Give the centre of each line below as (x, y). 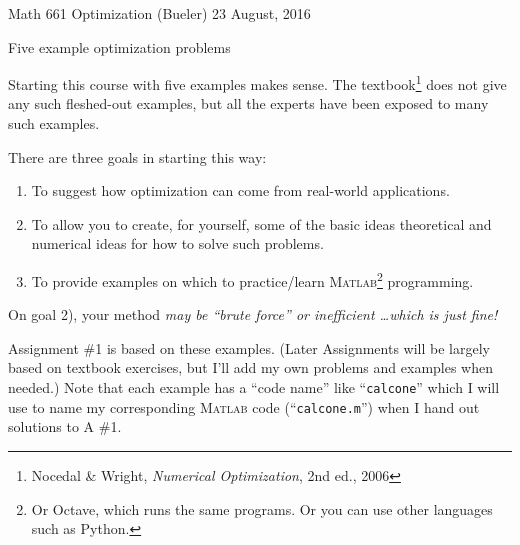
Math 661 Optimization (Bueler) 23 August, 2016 (159, 13)
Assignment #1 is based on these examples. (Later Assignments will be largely (249, 347)
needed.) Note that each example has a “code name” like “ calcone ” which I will (254, 387)
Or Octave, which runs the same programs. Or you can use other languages (262, 508)
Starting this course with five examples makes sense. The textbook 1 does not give (257, 82)
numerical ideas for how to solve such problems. (177, 243)
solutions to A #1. (65, 426)
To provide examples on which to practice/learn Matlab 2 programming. (252, 279)
